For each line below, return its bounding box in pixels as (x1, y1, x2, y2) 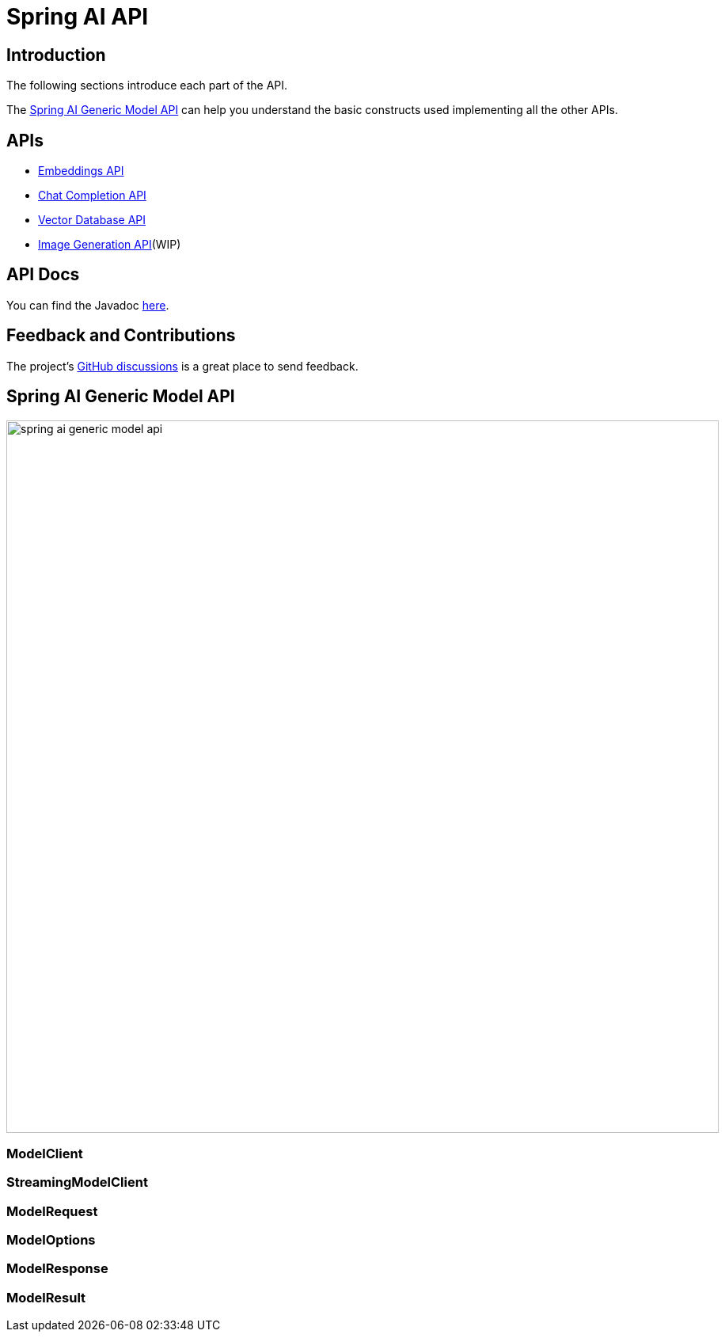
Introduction (6, 44, 106, 65)
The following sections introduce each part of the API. (6, 78, 288, 93)
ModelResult (6, 1289, 86, 1306)
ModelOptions (6, 1232, 96, 1249)
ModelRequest (6, 1203, 98, 1219)
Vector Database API (38, 213, 146, 227)
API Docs (6, 264, 80, 285)
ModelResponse (6, 1260, 108, 1277)
